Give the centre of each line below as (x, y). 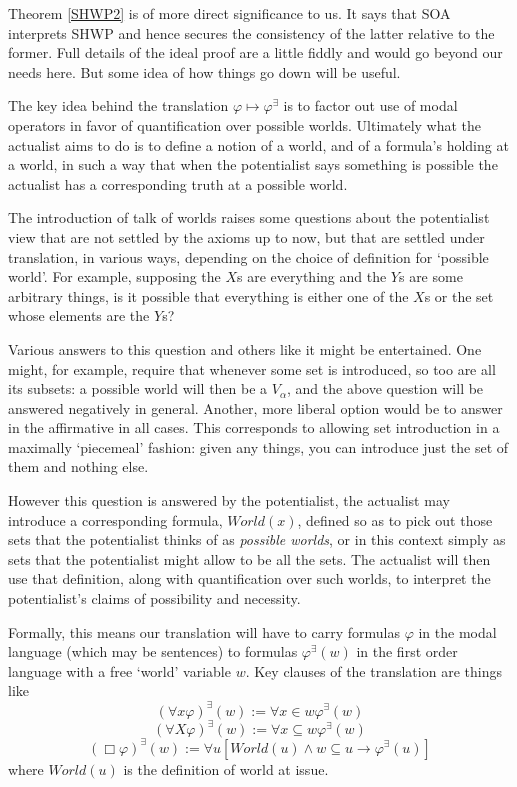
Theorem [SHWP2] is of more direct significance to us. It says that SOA (229, 13)
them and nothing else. (78, 466)
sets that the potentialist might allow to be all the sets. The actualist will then (249, 558)
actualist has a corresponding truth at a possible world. (178, 183)
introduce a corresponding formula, (115, 519)
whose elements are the (79, 315)
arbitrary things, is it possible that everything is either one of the (208, 295)
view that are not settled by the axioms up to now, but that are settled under (246, 236)
